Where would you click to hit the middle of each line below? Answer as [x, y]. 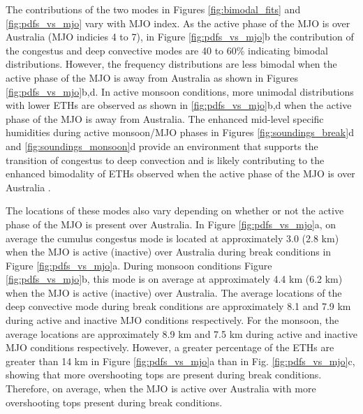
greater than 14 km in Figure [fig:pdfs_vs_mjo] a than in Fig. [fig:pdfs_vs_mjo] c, [180, 361]
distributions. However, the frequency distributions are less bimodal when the [171, 64]
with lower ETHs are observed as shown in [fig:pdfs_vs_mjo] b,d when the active [179, 105]
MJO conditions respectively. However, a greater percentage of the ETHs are [170, 347]
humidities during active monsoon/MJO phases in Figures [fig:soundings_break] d [180, 132]
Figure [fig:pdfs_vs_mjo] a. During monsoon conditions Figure [139, 265]
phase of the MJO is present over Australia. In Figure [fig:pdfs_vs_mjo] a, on [171, 224]
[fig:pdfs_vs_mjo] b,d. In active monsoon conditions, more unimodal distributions [180, 91]
